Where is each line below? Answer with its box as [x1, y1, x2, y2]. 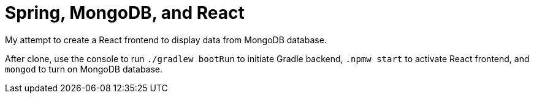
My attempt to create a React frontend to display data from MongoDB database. [5, 34, 327, 45]
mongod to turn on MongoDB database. [5, 63, 163, 74]
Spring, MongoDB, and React [5, 2, 245, 23]
